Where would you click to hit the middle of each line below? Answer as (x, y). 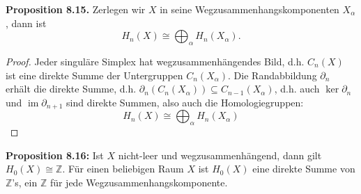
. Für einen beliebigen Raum (123, 169)
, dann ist (26, 23)
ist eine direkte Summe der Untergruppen (94, 75)
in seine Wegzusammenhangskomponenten (249, 9)
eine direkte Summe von (304, 169)
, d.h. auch (297, 89)
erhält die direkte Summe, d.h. (71, 89)
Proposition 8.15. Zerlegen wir (76, 9)
